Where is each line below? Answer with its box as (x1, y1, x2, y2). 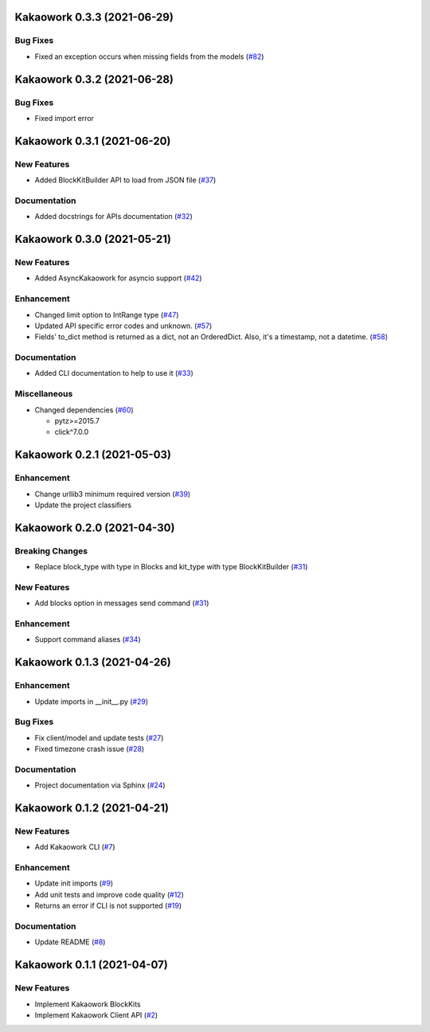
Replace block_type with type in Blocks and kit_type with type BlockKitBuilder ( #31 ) (34, 562, 308, 572)
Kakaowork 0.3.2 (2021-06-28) (14, 72, 174, 86)
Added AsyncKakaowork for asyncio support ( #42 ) (34, 273, 202, 283)
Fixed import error (34, 113, 95, 123)
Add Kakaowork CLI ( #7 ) (34, 842, 115, 852)
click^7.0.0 (54, 427, 89, 437)
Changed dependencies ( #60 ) (34, 405, 135, 414)
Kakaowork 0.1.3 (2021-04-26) (14, 655, 171, 669)
